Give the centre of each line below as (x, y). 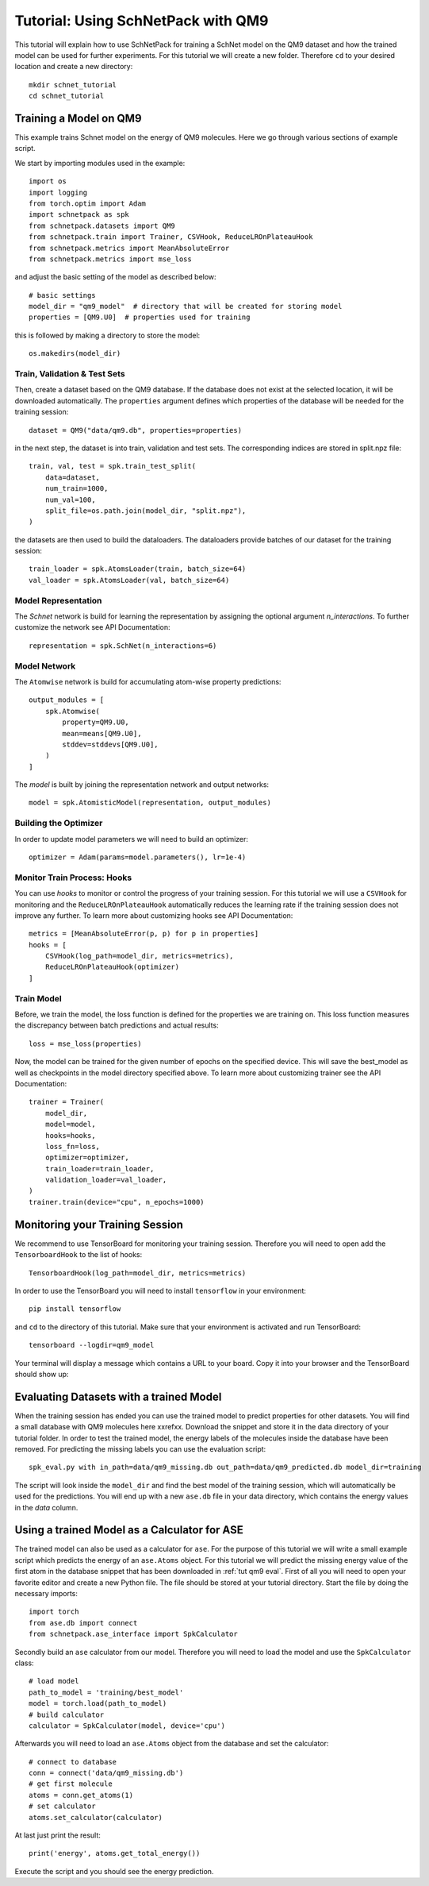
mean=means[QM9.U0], (102, 733)
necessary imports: (46, 1593)
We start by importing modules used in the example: (100, 163)
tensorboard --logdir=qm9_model (92, 1345)
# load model (54, 1681)
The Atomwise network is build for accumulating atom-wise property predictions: (148, 681)
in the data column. (46, 1507)
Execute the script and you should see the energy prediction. (114, 1871)
